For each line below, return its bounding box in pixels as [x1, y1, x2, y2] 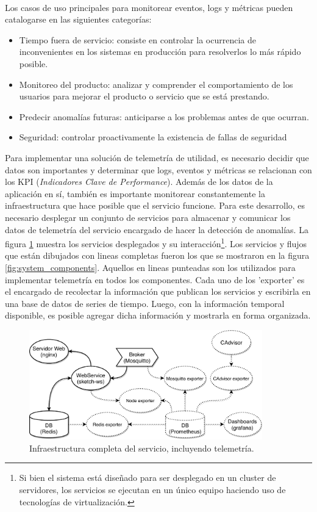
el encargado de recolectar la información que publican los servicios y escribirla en [5, 285, 311, 298]
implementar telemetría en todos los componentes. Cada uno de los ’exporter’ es [5, 273, 305, 286]
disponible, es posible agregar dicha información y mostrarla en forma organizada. [5, 309, 311, 322]
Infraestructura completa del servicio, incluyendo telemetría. [29, 441, 254, 454]
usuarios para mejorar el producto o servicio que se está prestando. [19, 90, 269, 103]
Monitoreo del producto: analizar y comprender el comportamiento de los [19, 78, 293, 90]
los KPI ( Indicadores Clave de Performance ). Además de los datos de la [5, 175, 273, 188]
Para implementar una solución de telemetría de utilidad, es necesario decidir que [5, 151, 309, 164]
